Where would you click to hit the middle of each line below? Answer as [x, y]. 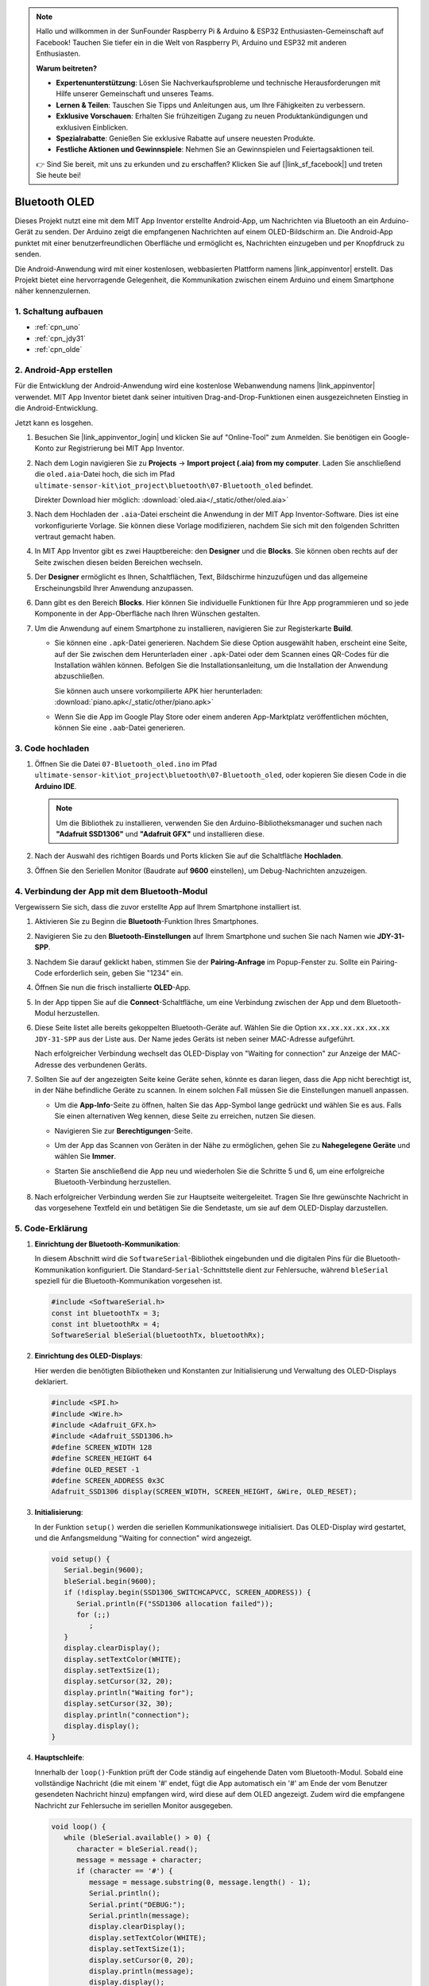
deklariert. [51, 1381]
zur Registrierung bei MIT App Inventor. [120, 448]
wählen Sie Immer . [85, 1157]
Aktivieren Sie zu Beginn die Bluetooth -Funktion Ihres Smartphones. [147, 922]
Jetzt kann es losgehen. [54, 423]
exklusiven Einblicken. [92, 127]
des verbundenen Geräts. [105, 1064]
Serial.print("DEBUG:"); [137, 1904]
